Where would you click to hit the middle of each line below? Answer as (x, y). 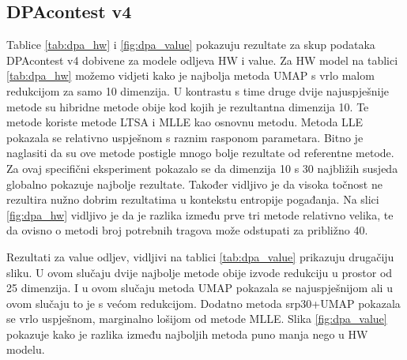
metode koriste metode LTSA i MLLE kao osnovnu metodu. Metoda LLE (185, 122)
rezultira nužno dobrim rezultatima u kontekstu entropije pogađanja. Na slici (193, 199)
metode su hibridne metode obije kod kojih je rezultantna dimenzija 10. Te (188, 106)
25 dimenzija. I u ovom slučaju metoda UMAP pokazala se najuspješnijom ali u (200, 288)
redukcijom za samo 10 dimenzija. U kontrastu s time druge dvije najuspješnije (198, 90)
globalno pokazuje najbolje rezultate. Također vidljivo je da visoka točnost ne (194, 184)
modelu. (26, 349)
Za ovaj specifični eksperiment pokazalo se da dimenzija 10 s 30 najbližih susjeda (202, 168)
